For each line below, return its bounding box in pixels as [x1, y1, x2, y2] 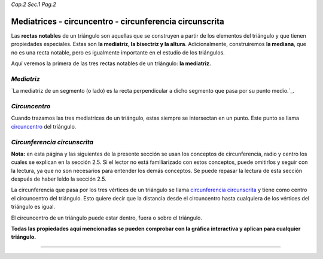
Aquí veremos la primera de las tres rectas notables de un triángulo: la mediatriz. [11, 60, 212, 67]
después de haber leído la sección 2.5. [11, 175, 107, 182]
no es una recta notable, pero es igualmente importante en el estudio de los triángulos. [11, 48, 226, 56]
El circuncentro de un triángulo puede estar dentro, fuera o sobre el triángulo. [11, 214, 203, 221]
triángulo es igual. [11, 203, 56, 211]
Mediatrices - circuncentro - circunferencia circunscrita [11, 16, 224, 26]
